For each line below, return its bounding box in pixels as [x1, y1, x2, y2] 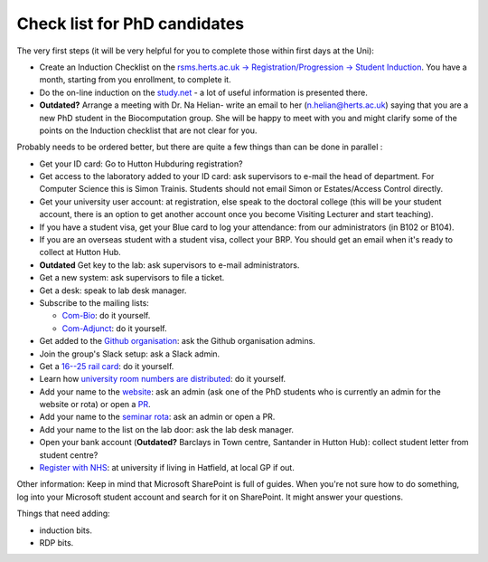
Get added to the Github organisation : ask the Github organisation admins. [39, 336, 315, 347]
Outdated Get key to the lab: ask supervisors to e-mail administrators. [39, 259, 300, 271]
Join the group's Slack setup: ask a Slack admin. [39, 348, 221, 359]
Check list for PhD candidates [16, 14, 245, 33]
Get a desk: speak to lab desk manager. [39, 285, 187, 296]
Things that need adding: [16, 508, 110, 519]
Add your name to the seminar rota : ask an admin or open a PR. [39, 412, 276, 423]
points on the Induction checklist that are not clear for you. [39, 125, 258, 136]
